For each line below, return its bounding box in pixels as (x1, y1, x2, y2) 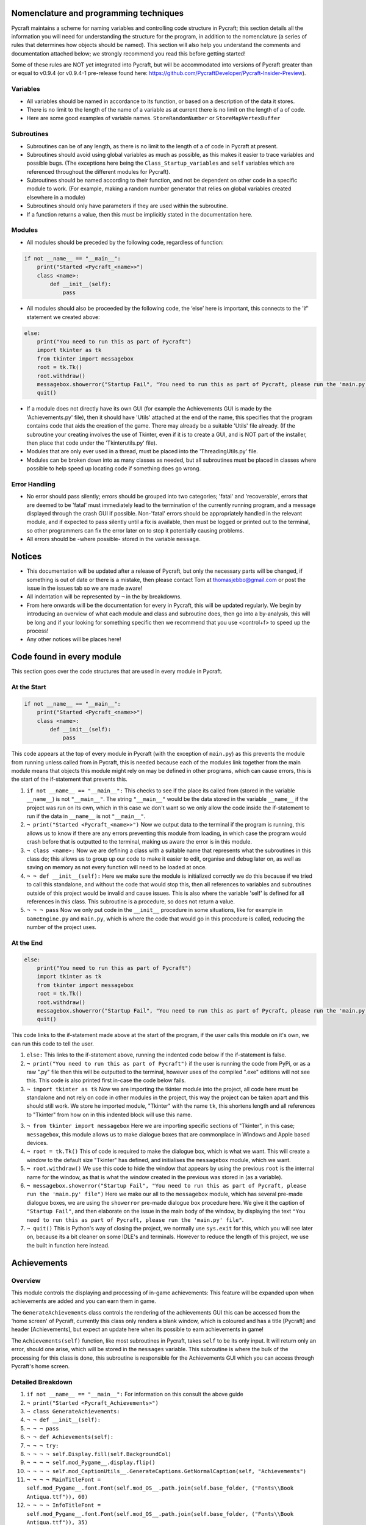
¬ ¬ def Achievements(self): (26, 1433, 114, 1441)
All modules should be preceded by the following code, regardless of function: (26, 239, 224, 246)
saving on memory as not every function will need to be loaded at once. (26, 864, 207, 871)
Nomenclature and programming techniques (11, 8, 184, 18)
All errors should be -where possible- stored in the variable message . (26, 536, 201, 543)
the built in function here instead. (26, 1241, 110, 1249)
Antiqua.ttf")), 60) (26, 1493, 88, 1500)
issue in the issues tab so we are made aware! (26, 584, 143, 592)
